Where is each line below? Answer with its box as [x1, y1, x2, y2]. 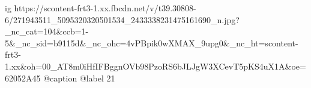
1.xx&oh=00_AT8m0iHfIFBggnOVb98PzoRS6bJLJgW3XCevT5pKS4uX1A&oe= [5, 59, 306, 72]
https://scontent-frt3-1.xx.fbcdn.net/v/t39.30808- [14, 2, 196, 14]
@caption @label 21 [43, 71, 115, 84]
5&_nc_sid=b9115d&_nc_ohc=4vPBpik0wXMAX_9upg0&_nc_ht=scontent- [5, 36, 298, 49]
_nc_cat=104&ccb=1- [5, 25, 89, 37]
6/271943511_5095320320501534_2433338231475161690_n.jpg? [5, 13, 240, 26]
